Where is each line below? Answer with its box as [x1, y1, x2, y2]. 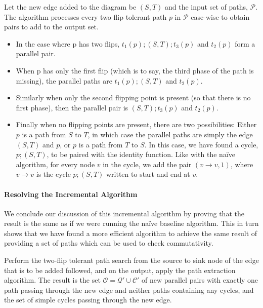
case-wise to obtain [191, 11, 250, 22]
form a [235, 38, 255, 49]
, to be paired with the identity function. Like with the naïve [47, 149, 235, 160]
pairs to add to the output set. [4, 21, 99, 32]
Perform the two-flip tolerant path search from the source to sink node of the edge [4, 255, 259, 265]
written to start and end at [106, 169, 190, 179]
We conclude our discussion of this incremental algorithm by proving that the [4, 208, 244, 218]
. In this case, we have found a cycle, [144, 139, 258, 149]
